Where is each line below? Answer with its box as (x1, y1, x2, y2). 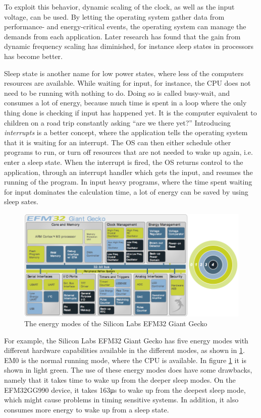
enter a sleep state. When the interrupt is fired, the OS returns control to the (4, 156, 243, 167)
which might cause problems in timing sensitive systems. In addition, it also (4, 394, 239, 405)
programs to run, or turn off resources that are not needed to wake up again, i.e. (4, 147, 253, 157)
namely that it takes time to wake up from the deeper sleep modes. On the (4, 375, 236, 385)
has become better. (4, 50, 63, 61)
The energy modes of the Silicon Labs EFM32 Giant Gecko (24, 318, 207, 329)
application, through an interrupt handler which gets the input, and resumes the (4, 166, 253, 177)
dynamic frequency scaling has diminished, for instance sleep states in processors (4, 41, 254, 51)
